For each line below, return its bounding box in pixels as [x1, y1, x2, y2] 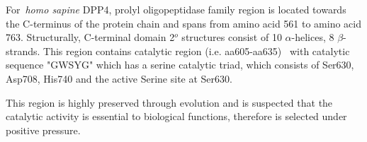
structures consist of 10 [181, 30, 282, 45]
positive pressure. [6, 122, 81, 137]
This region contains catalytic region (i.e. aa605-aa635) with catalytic [43, 43, 350, 58]
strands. [6, 43, 40, 58]
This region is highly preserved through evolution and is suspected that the [6, 95, 333, 110]
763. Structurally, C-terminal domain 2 [6, 30, 175, 45]
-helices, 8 [291, 30, 334, 45]
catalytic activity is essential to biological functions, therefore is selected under [6, 109, 347, 124]
